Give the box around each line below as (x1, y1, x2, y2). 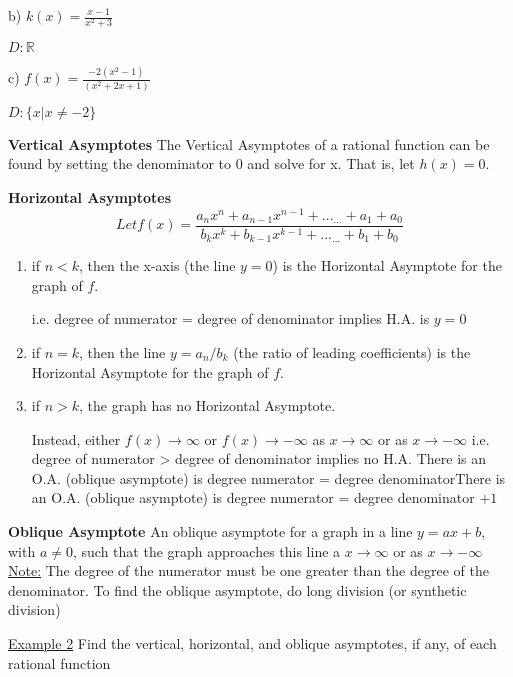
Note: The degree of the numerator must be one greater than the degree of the (8, 560, 489, 581)
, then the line (79, 341, 166, 362)
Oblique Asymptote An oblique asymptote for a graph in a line (8, 521, 413, 542)
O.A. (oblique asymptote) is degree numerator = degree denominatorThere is (31, 467, 506, 488)
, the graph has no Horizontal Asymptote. (79, 395, 336, 416)
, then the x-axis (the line (79, 255, 236, 276)
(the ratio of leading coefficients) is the (233, 341, 471, 362)
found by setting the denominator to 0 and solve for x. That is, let (8, 153, 415, 174)
